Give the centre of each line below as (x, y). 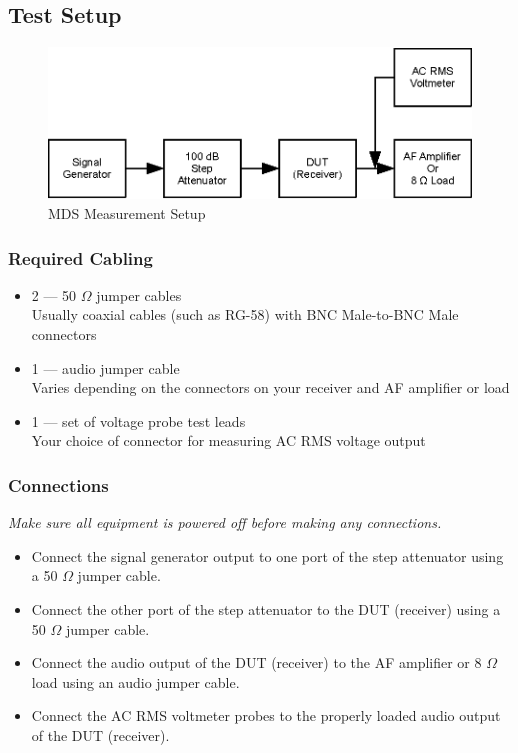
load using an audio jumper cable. (135, 681)
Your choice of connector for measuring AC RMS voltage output (228, 440)
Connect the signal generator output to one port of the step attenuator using (267, 555)
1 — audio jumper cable (105, 367)
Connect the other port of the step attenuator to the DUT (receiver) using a (266, 608)
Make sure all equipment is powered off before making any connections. (225, 522)
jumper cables (139, 294)
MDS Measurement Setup (127, 213)
